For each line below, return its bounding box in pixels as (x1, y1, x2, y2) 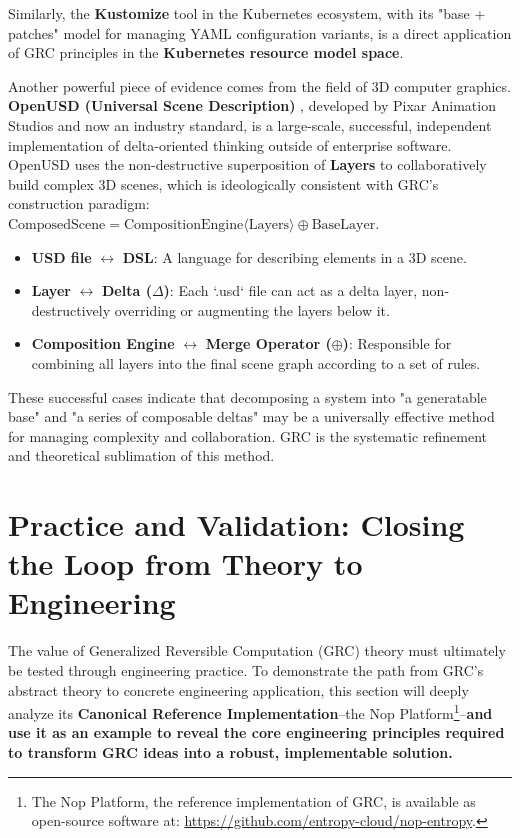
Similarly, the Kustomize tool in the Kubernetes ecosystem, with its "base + (8, 3, 486, 23)
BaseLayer (311, 217, 376, 232)
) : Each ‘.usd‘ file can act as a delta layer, (163, 280, 418, 301)
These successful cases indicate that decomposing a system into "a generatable (8, 386, 487, 407)
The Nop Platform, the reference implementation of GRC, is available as (31, 790, 476, 811)
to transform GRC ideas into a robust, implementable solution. (8, 742, 453, 762)
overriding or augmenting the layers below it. (114, 299, 390, 320)
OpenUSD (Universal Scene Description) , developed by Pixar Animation (8, 95, 496, 116)
